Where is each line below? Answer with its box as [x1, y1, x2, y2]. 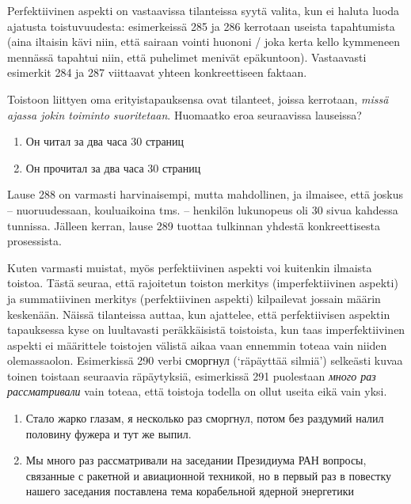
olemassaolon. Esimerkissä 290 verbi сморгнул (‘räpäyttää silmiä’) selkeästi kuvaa [7, 352, 403, 369]
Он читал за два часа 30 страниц [25, 133, 185, 150]
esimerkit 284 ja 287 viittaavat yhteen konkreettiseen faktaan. [7, 64, 307, 81]
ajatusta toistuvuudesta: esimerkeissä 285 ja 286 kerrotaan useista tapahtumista [7, 17, 395, 34]
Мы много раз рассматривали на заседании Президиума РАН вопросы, [25, 452, 367, 468]
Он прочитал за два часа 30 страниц [25, 159, 201, 176]
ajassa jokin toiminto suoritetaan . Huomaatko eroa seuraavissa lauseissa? [7, 106, 362, 123]
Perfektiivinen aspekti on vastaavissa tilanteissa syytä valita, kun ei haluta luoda [7, 2, 400, 18]
